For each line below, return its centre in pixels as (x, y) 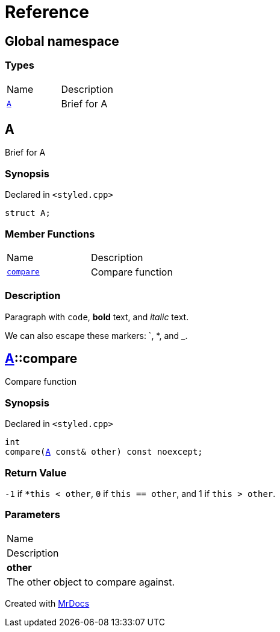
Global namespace (62, 41)
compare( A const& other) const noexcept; (104, 452)
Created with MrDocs (47, 603)
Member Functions (50, 234)
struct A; (28, 213)
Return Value (36, 472)
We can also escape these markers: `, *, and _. (96, 335)
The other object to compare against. (91, 582)
